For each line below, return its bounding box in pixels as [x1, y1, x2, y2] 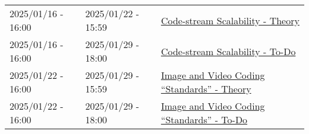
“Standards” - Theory [160, 82, 251, 95]
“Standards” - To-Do [160, 113, 248, 126]
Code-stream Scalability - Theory [160, 13, 299, 27]
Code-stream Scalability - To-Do [160, 44, 296, 58]
